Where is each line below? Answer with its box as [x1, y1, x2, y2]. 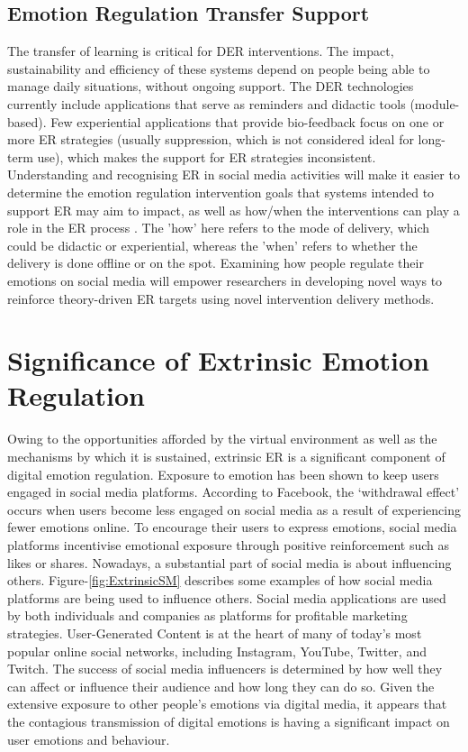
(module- [409, 94, 460, 113]
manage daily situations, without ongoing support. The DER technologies [7, 77, 414, 96]
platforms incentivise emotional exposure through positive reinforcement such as [7, 535, 450, 554]
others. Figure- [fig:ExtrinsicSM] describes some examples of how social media [7, 571, 433, 590]
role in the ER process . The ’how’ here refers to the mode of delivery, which [7, 218, 430, 237]
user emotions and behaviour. [7, 729, 170, 748]
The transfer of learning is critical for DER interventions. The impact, [7, 41, 394, 60]
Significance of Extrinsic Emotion [7, 342, 429, 379]
